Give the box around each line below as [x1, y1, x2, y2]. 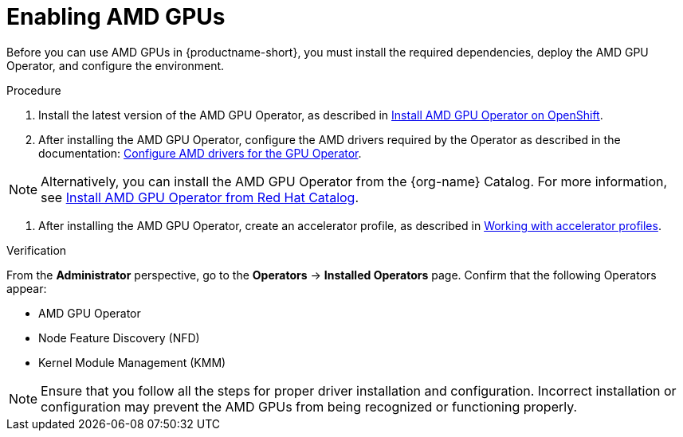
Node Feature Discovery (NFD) [38, 330, 200, 345]
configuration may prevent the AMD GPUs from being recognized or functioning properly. [41, 398, 578, 415]
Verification [6, 243, 67, 257]
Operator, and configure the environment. [6, 58, 225, 72]
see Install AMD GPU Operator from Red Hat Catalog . [41, 189, 359, 205]
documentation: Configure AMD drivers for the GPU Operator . [38, 146, 362, 160]
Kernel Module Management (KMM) [38, 355, 226, 369]
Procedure [6, 83, 61, 97]
